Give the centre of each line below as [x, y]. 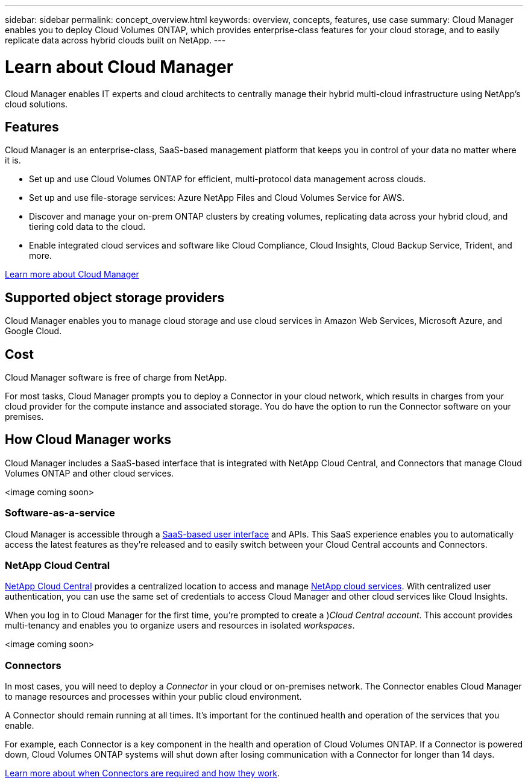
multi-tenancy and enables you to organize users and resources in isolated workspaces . [180, 626]
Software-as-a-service [60, 513]
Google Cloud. [33, 331]
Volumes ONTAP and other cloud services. [90, 473]
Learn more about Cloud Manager [72, 274]
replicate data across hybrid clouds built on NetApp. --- [115, 40]
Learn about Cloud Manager [119, 67]
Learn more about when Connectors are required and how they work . [143, 773]
